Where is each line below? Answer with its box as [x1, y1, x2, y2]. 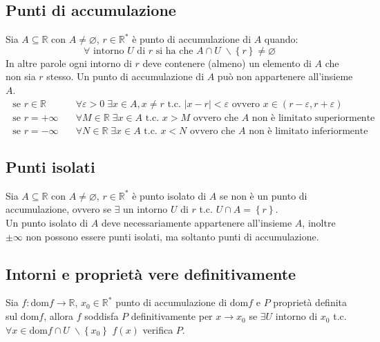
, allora [44, 309, 74, 323]
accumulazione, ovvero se [6, 202, 111, 216]
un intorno [123, 202, 168, 216]
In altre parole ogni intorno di [6, 55, 132, 70]
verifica [142, 322, 173, 336]
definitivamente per [131, 309, 213, 323]
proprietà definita [273, 295, 348, 310]
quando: [264, 32, 298, 46]
